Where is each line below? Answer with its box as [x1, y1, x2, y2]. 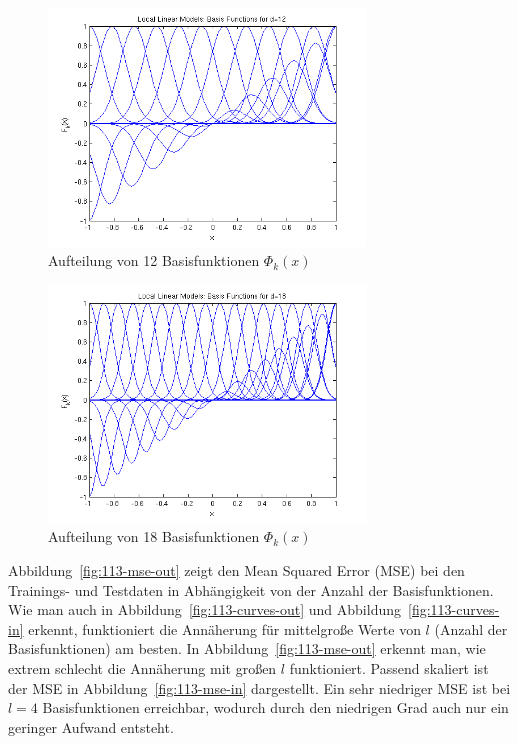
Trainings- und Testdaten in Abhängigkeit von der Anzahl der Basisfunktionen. [8, 579, 494, 600]
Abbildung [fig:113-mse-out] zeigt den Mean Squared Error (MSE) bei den [8, 559, 465, 580]
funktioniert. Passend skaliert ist [289, 657, 489, 678]
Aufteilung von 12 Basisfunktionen [48, 250, 260, 271]
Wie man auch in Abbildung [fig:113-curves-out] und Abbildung [8, 599, 401, 620]
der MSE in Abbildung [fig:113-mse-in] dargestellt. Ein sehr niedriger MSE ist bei [8, 677, 511, 698]
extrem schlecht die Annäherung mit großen [8, 657, 277, 678]
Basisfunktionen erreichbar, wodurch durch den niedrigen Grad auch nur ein [42, 697, 509, 718]
